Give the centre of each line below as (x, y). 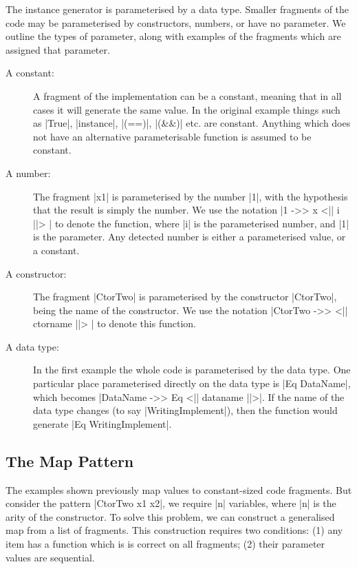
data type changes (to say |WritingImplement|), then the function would (185, 410)
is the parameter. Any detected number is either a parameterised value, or (190, 237)
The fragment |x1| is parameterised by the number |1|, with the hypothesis (191, 196)
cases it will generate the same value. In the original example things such (187, 109)
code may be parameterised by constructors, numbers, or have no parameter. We (176, 22)
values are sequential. (50, 557)
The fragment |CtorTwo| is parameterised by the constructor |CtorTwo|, (185, 297)
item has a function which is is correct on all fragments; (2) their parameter (165, 544)
